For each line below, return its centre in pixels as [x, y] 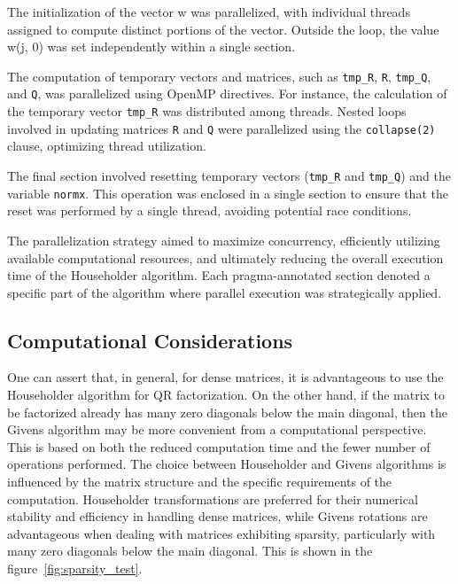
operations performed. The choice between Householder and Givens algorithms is [227, 464]
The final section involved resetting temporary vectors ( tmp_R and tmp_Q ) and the [229, 175]
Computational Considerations [150, 340]
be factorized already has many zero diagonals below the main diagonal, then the [227, 412]
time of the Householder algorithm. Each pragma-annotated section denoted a [219, 275]
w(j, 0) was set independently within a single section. [151, 47]
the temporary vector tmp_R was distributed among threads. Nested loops [207, 111]
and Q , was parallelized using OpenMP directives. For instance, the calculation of [227, 93]
